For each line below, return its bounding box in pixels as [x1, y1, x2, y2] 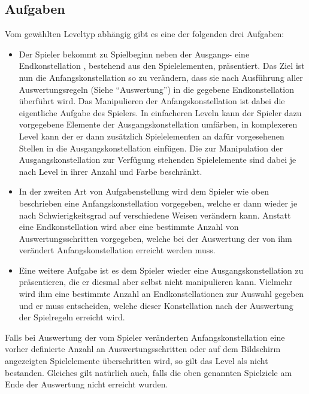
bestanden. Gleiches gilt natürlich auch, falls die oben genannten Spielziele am [5, 366, 292, 378]
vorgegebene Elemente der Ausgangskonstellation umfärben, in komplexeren [19, 118, 298, 131]
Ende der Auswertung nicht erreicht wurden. [5, 378, 168, 390]
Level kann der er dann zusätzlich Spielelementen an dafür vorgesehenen [19, 129, 284, 142]
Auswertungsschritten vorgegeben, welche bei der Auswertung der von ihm [19, 232, 292, 244]
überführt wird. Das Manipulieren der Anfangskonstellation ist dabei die [19, 95, 285, 107]
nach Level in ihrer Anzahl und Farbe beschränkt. [19, 165, 202, 177]
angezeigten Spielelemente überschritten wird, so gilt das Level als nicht [5, 354, 268, 367]
